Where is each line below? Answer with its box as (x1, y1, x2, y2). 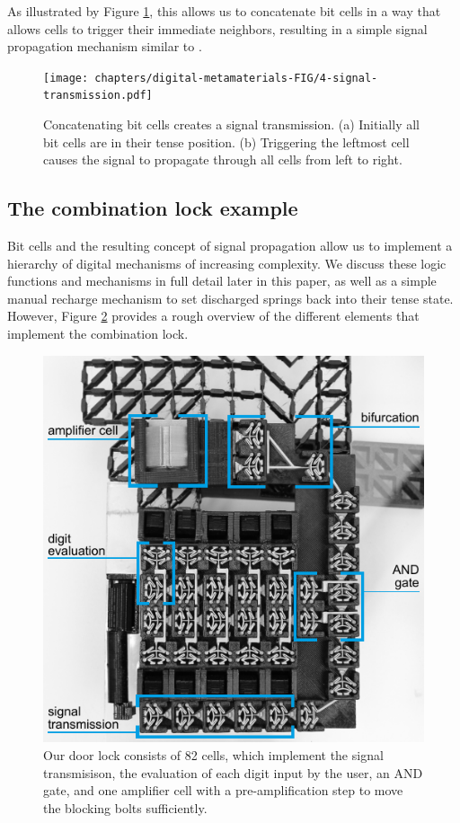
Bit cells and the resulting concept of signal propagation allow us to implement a (7, 236, 453, 255)
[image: (43, 71, 89, 84)
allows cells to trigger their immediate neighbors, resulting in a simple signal (7, 19, 428, 38)
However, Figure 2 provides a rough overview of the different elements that (7, 306, 420, 325)
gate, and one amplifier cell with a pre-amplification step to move (43, 781, 403, 800)
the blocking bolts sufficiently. (43, 798, 208, 817)
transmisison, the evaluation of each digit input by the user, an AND (43, 763, 423, 782)
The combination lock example (7, 194, 298, 222)
